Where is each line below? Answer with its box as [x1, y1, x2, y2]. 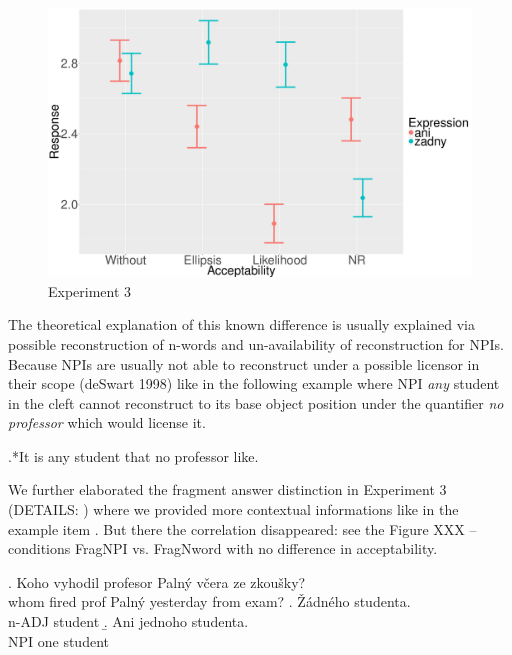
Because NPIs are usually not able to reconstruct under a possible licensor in [8, 353, 480, 374]
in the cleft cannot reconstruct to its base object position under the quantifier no [8, 392, 504, 413]
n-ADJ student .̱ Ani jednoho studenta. [8, 611, 249, 632]
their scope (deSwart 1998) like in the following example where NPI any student [8, 373, 500, 394]
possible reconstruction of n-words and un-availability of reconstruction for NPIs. [8, 333, 504, 354]
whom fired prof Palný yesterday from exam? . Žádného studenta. [8, 591, 411, 612]
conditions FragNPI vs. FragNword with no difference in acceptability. [8, 538, 438, 559]
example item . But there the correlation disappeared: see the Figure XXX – [8, 518, 477, 539]
